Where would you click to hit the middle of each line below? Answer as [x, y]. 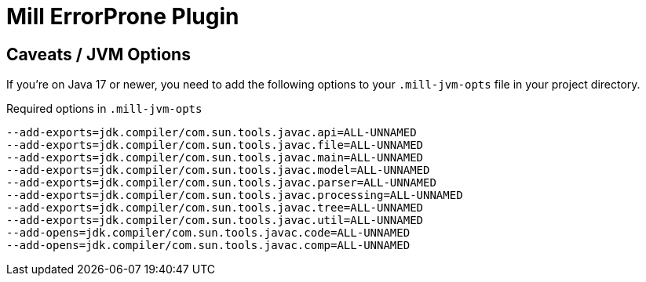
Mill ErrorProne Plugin [123, 16]
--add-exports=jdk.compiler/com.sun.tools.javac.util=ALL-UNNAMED [215, 221]
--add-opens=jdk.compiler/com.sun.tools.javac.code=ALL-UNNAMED [208, 233]
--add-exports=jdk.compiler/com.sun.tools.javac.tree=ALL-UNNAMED [215, 208]
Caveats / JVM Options [99, 54]
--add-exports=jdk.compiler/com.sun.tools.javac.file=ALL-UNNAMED [215, 145]
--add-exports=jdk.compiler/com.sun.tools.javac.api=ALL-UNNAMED [212, 133]
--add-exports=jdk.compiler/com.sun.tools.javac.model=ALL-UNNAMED [218, 170]
